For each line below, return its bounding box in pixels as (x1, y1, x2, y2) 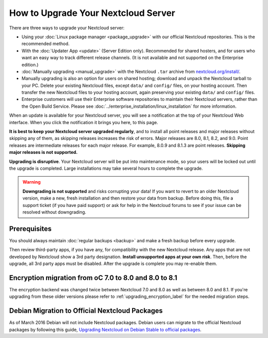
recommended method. (21, 41, 70, 47)
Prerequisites (9, 224, 52, 233)
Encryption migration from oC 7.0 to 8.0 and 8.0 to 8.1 (9, 273, 178, 282)
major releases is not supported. (9, 149, 78, 155)
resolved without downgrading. (22, 209, 86, 215)
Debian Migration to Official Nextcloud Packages (9, 307, 163, 315)
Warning (22, 179, 41, 185)
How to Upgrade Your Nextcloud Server (9, 7, 176, 18)
